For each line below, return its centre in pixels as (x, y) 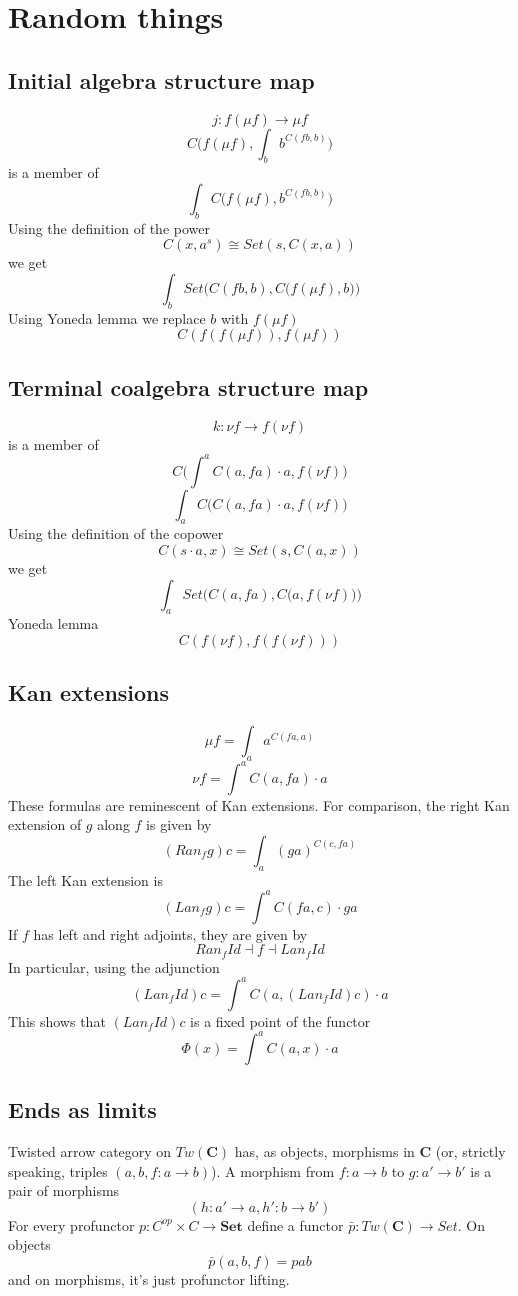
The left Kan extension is (85, 879)
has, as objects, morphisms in (324, 1151)
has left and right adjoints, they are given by (170, 933)
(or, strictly (470, 1151)
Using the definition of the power (109, 227)
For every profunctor (71, 1224)
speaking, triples (58, 1170)
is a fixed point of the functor (280, 1020)
